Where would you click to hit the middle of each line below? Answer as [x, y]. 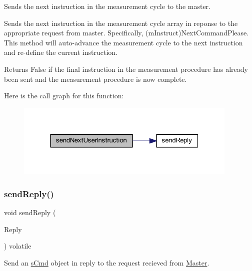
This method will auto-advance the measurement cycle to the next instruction [123, 42]
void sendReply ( [30, 212]
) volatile [18, 246]
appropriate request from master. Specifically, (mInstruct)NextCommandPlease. [126, 33]
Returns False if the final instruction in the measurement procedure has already [126, 69]
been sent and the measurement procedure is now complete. [95, 79]
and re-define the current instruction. [61, 52]
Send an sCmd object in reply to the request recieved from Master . [107, 262]
